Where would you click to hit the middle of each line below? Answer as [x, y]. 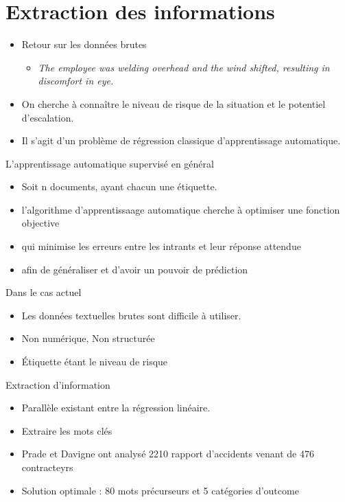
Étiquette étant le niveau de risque [95, 362]
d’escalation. [48, 117]
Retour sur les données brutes [84, 44]
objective [40, 223]
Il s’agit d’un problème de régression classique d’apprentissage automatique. [181, 140]
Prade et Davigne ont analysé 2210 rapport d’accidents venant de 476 [168, 454]
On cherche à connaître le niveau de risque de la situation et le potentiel [174, 103]
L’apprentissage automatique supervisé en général [110, 163]
